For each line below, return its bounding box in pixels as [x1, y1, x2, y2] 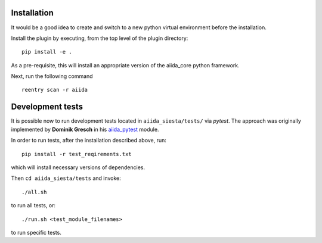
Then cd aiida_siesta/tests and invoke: [11, 175, 122, 182]
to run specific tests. [11, 229, 62, 236]
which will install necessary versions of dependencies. [11, 164, 145, 171]
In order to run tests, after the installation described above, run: [11, 137, 167, 144]
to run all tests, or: [11, 202, 56, 209]
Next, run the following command [11, 73, 93, 80]
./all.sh [21, 188, 47, 195]
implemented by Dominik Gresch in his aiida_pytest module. [11, 126, 159, 133]
